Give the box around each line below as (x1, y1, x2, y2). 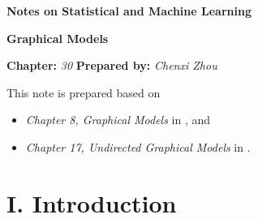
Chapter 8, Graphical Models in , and (25, 111, 211, 128)
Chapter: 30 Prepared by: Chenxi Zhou (6, 57, 217, 74)
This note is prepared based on (6, 84, 161, 101)
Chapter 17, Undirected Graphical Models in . (25, 138, 251, 155)
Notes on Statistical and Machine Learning (6, 2, 252, 19)
